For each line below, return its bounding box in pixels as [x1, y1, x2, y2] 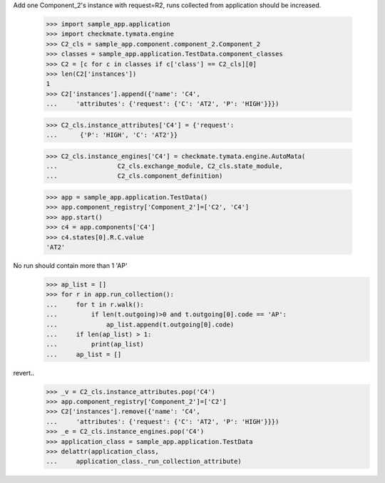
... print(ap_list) [46, 341, 144, 348]
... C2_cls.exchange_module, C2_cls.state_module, [46, 162, 283, 170]
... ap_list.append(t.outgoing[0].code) [46, 321, 235, 328]
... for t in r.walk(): [46, 300, 144, 308]
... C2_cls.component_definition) [46, 172, 223, 180]
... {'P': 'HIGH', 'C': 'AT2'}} [46, 131, 178, 139]
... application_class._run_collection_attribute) [46, 457, 242, 466]
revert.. [13, 368, 35, 377]
